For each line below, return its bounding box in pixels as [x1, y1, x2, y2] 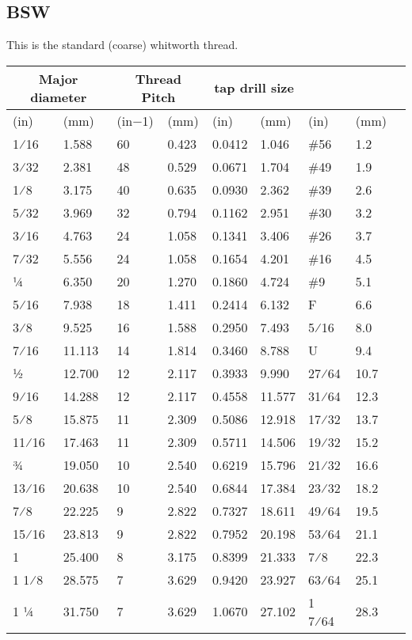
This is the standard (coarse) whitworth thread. [6, 36, 238, 53]
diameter [30, 87, 87, 106]
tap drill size [214, 78, 294, 97]
